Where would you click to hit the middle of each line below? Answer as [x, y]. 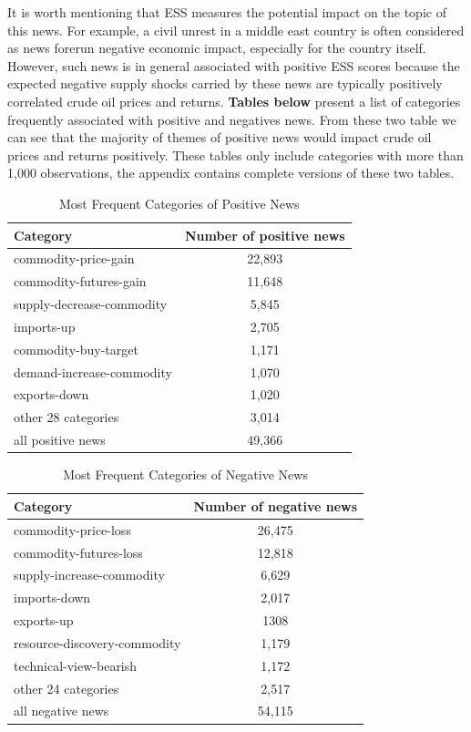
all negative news [61, 711]
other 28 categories [67, 417]
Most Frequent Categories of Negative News [185, 474]
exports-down [51, 394]
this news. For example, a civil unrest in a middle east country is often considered [236, 30]
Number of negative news [276, 505]
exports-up [44, 620]
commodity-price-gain [74, 258]
